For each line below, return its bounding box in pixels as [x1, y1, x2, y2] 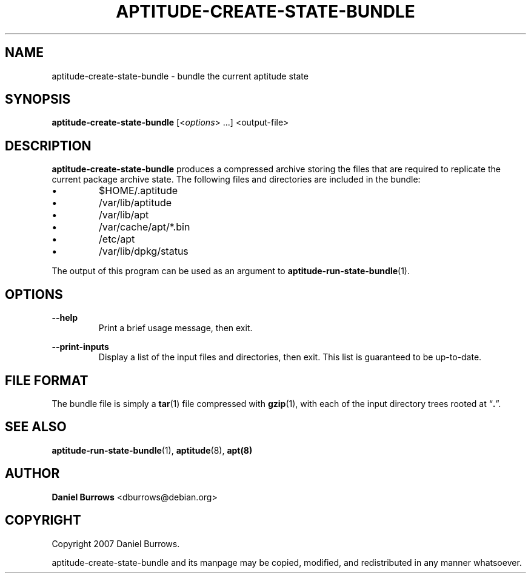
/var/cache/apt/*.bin [99, 221, 190, 234]
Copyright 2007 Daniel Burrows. [52, 538, 180, 549]
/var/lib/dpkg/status [99, 245, 189, 258]
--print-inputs [52, 341, 109, 352]
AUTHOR [5, 466, 60, 482]
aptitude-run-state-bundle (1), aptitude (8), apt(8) [52, 445, 253, 455]
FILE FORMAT [5, 372, 88, 388]
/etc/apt [99, 233, 135, 246]
